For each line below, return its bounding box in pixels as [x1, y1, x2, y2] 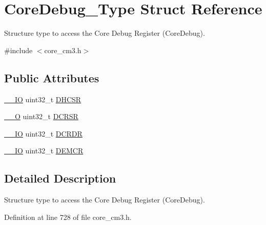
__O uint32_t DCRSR [4, 111, 78, 122]
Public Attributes [4, 70, 99, 85]
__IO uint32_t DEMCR [4, 145, 84, 156]
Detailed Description [4, 170, 116, 186]
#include [4, 44, 33, 55]
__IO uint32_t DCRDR [4, 128, 83, 139]
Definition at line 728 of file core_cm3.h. [4, 211, 132, 222]
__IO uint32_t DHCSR [4, 94, 81, 104]
